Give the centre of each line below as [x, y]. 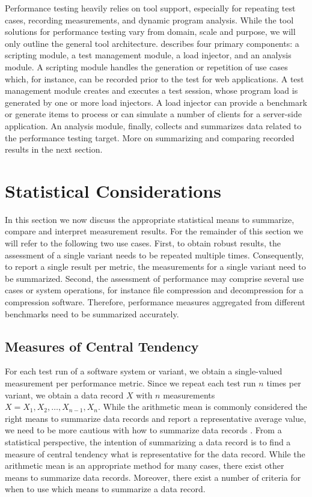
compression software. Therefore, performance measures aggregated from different [155, 302]
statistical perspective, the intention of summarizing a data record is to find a [148, 441]
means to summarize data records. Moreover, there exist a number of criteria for [153, 477]
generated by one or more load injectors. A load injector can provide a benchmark [156, 102]
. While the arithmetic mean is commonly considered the [202, 407]
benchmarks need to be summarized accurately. [92, 313]
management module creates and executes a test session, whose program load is [151, 90]
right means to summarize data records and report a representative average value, [156, 418]
